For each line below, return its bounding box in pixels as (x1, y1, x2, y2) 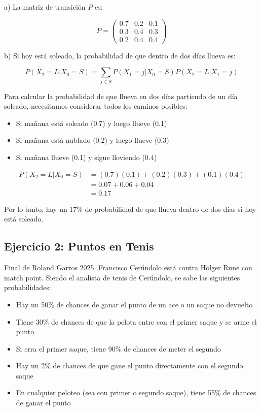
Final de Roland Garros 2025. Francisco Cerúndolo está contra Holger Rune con (4, 262, 252, 273)
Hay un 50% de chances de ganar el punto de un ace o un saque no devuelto (16, 299, 253, 309)
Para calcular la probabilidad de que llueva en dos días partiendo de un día (4, 90, 238, 101)
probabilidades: (4, 282, 51, 293)
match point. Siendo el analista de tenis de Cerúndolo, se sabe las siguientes (4, 272, 240, 282)
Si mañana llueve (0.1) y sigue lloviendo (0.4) (16, 152, 157, 163)
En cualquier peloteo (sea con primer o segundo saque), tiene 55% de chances (16, 387, 256, 398)
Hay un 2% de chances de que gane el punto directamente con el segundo (16, 360, 243, 371)
